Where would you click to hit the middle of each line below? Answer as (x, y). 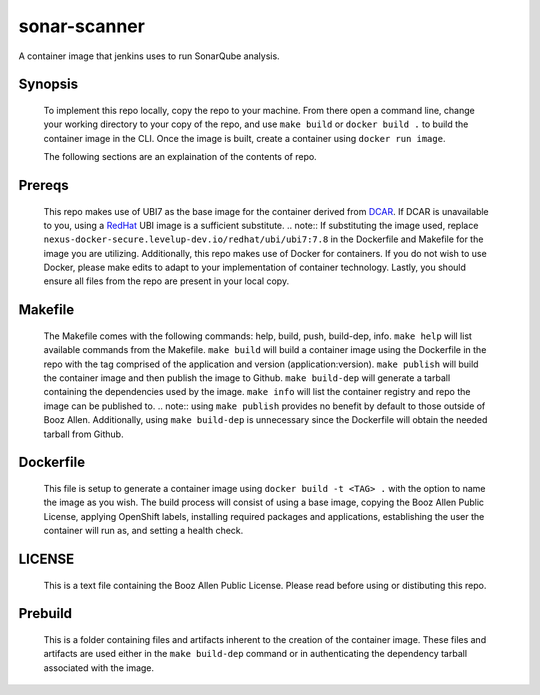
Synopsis (48, 84)
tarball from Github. (83, 434)
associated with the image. (99, 667)
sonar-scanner (81, 26)
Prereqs (43, 185)
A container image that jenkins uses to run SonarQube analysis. (149, 56)
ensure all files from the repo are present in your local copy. (166, 281)
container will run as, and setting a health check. (143, 531)
